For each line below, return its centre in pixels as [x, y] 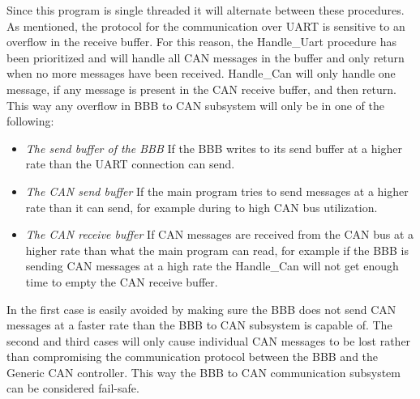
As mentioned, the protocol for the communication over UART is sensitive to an [206, 25]
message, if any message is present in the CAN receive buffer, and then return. [201, 89]
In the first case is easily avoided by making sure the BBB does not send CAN [201, 309]
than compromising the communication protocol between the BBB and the [193, 357]
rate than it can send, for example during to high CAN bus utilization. [201, 207]
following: [30, 121]
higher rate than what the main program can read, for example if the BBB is [217, 250]
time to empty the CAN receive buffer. [122, 281]
